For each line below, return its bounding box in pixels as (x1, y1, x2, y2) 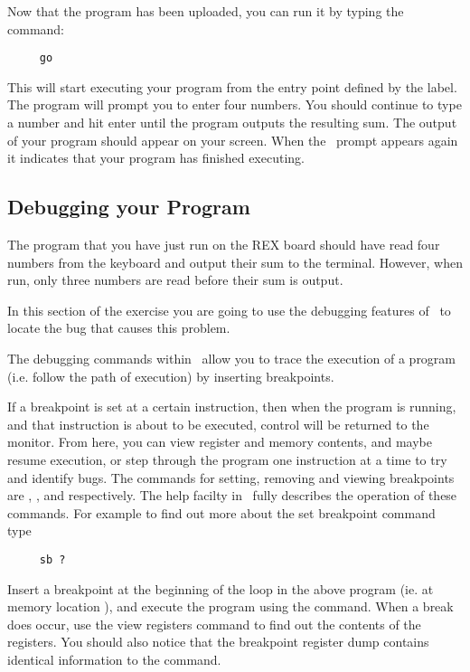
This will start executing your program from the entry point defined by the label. (7, 77, 457, 96)
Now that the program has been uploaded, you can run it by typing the (7, 2, 404, 20)
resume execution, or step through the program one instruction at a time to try (7, 450, 447, 469)
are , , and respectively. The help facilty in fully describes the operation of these (7, 486, 457, 505)
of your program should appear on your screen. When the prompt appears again (7, 130, 458, 149)
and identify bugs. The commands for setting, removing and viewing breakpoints (7, 468, 455, 487)
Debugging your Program (7, 193, 250, 221)
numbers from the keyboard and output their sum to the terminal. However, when (7, 252, 464, 271)
